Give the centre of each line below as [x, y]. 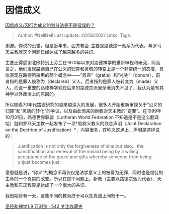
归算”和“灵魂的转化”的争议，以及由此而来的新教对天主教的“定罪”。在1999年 [83, 111]
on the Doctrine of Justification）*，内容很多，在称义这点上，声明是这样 [80, 130]
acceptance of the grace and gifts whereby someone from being [84, 157]
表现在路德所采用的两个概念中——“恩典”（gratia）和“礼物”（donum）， [82, 75]
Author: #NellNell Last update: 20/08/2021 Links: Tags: [74, 35]
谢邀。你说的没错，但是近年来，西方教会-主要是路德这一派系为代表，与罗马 [83, 45]
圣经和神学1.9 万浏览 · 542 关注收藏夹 [44, 206]
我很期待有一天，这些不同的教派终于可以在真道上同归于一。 [67, 195]
